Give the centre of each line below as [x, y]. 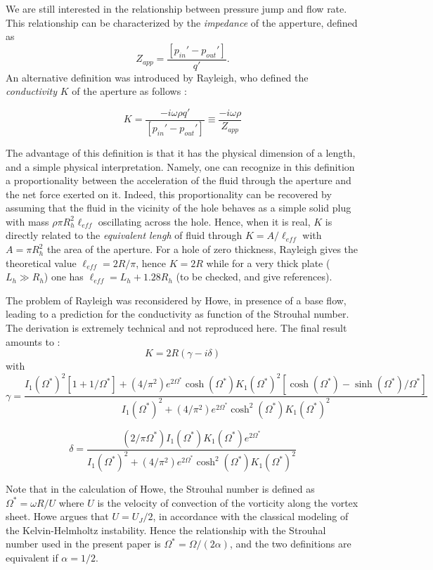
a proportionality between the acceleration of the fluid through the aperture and [179, 180]
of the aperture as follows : [129, 91]
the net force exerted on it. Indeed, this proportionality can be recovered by [169, 194]
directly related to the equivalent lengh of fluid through [124, 235]
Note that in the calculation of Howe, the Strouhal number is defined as [160, 489]
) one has [64, 277]
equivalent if [32, 558]
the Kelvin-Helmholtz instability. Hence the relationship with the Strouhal [166, 530]
